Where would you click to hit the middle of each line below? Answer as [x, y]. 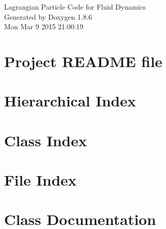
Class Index [46, 140]
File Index [40, 180]
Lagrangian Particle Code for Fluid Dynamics [75, 7]
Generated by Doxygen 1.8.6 [48, 16]
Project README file [83, 61]
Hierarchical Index [70, 101]
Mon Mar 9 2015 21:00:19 [44, 26]
